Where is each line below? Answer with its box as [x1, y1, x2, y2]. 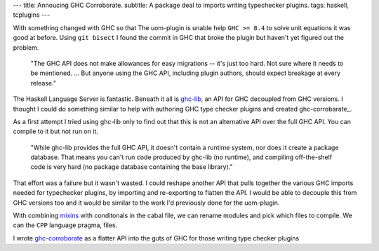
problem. [13, 43, 39, 52]
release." [30, 79, 56, 87]
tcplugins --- [13, 11, 51, 19]
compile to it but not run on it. [13, 127, 98, 136]
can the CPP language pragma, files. [13, 221, 118, 229]
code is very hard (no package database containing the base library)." [30, 163, 233, 171]
